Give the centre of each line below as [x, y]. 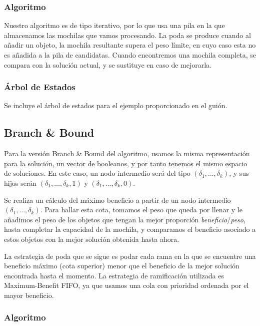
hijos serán [20, 183]
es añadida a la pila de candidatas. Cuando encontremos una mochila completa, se [130, 55]
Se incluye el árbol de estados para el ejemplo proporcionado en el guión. [116, 105]
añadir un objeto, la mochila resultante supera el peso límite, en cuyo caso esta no [130, 45]
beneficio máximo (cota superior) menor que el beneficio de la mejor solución [122, 266]
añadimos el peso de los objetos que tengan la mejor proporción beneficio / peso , [125, 219]
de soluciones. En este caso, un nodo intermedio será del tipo [97, 173]
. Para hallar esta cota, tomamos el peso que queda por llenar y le [141, 210]
